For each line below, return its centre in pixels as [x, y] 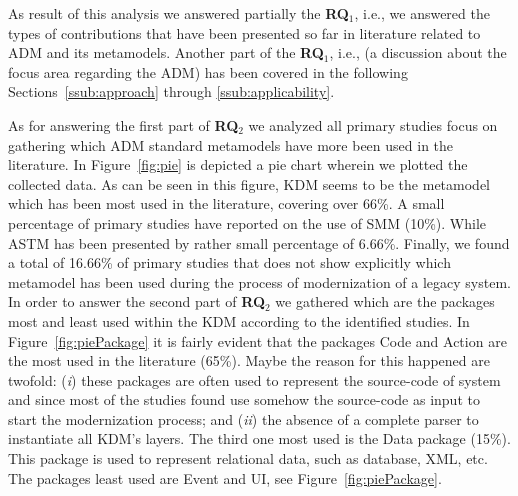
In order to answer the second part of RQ [136, 301]
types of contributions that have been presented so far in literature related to [244, 32]
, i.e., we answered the [422, 13]
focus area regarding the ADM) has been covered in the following [208, 71]
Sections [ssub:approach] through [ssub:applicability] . [171, 91]
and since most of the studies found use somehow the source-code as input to [244, 399]
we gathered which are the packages [385, 301]
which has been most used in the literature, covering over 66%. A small [226, 203]
